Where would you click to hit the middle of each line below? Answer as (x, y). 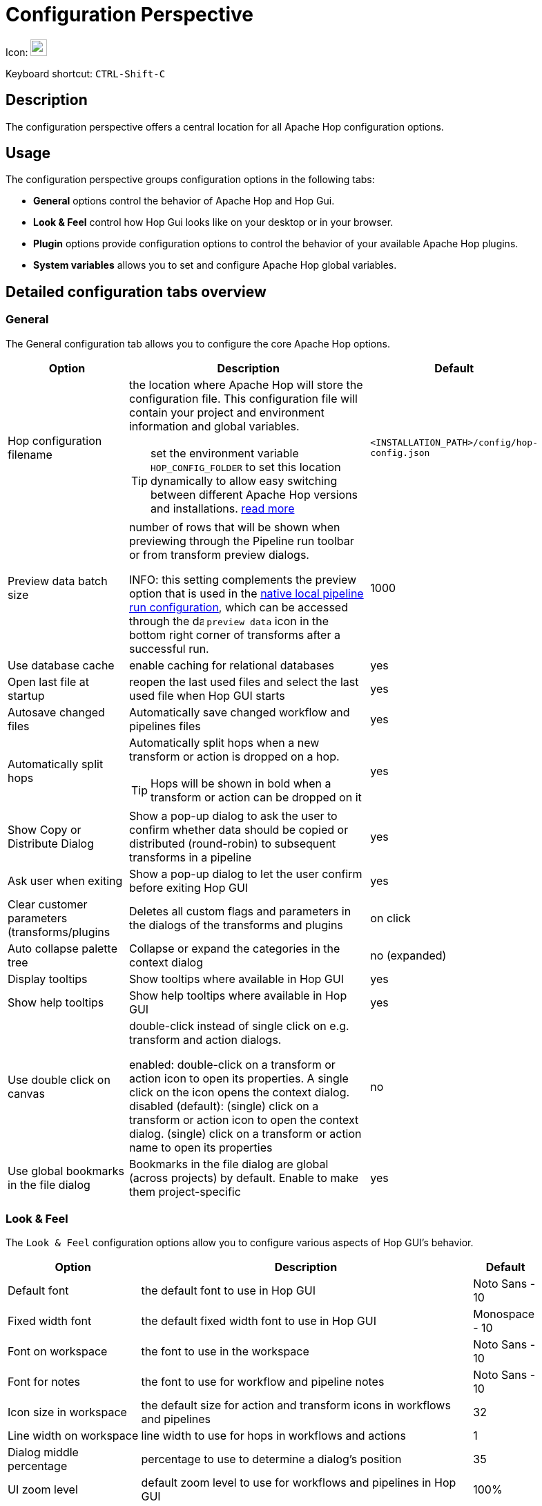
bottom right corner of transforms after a (234, 635)
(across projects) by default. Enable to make (244, 1178)
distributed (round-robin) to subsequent (232, 843)
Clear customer (48, 904)
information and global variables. (214, 426)
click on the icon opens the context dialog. (239, 1092)
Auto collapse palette (62, 948)
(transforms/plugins (59, 932)
